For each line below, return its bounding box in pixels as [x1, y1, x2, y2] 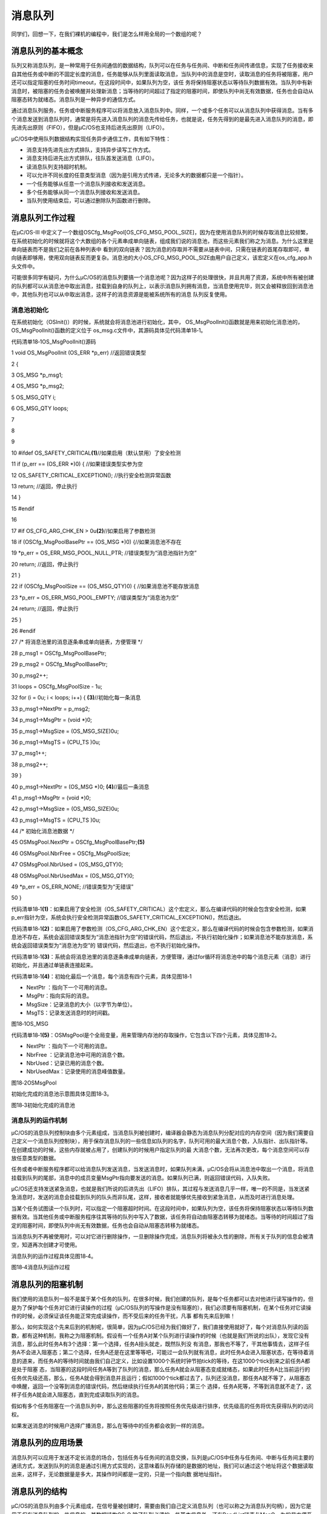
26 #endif [11, 627, 36, 635]
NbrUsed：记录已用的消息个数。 [26, 1060, 107, 1067]
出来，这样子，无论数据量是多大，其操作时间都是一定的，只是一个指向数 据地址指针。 [11, 1470, 225, 1478]
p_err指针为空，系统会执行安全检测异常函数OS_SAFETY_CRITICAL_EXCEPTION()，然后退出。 [11, 914, 245, 921]
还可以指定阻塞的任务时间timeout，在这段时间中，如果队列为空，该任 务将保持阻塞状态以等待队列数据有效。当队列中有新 [11, 79, 313, 86]
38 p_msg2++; [11, 761, 48, 768]
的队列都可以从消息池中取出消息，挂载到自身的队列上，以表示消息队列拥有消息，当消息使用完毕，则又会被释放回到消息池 [11, 282, 314, 289]
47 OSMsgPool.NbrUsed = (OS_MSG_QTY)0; [11, 861, 124, 868]
